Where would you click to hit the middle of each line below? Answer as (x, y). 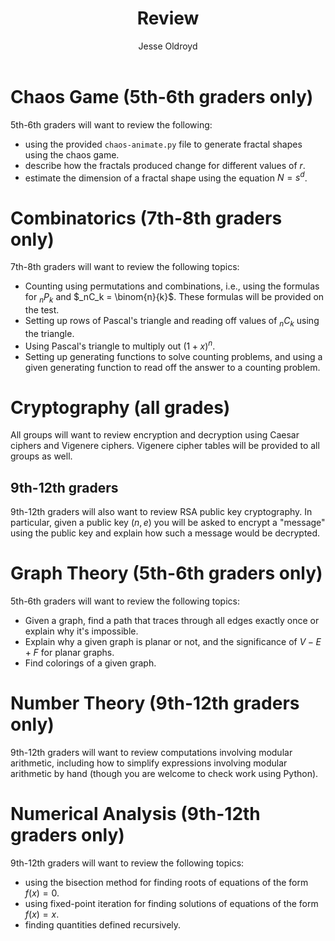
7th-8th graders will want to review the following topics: (125, 267)
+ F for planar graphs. (69, 653)
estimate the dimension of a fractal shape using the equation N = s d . (166, 177)
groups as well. (41, 456)
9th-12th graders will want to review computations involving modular (151, 753)
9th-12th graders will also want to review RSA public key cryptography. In (161, 512)
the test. (42, 310)
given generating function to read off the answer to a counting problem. (172, 367)
